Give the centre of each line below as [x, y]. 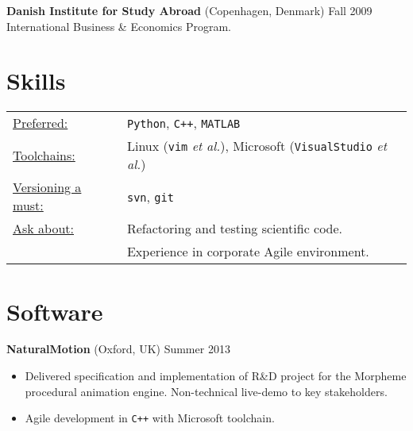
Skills [36, 81]
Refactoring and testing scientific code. [235, 229]
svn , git [150, 196]
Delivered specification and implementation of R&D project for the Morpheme [216, 376]
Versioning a [47, 187]
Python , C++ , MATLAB [183, 123]
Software [55, 311]
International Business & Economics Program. [119, 26]
